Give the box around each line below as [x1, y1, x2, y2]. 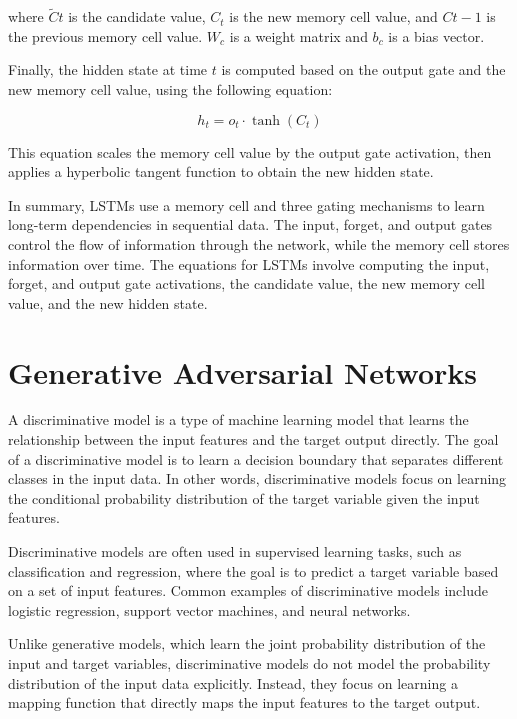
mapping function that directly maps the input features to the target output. [8, 692, 481, 713]
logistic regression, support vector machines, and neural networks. [8, 599, 411, 620]
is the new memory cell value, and [229, 6, 438, 27]
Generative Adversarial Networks [8, 351, 478, 392]
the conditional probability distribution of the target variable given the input [8, 487, 480, 508]
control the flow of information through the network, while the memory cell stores [8, 233, 510, 254]
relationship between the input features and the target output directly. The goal [8, 429, 499, 450]
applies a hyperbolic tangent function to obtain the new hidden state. [8, 161, 434, 182]
